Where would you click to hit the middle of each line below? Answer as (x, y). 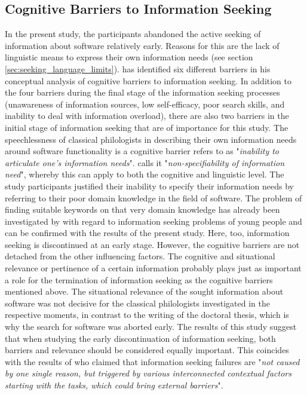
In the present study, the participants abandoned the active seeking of (133, 34)
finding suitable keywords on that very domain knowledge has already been (142, 209)
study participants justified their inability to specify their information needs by (150, 186)
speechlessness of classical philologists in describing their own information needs (151, 139)
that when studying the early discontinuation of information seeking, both (140, 338)
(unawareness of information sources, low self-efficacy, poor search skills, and (145, 104)
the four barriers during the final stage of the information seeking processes (142, 92)
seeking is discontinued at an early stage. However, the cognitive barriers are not (152, 244)
